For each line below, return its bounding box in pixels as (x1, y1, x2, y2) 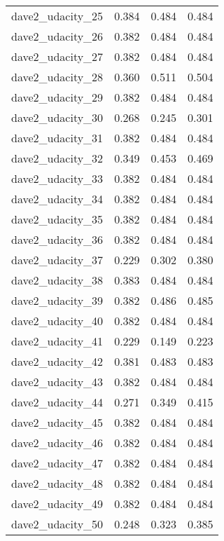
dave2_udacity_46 (11, 434, 104, 451)
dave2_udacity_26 (11, 28, 104, 44)
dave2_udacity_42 (11, 353, 104, 369)
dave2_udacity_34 (11, 191, 104, 207)
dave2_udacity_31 (11, 130, 104, 146)
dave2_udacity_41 (11, 333, 104, 349)
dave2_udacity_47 (11, 455, 104, 471)
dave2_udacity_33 (11, 170, 104, 186)
